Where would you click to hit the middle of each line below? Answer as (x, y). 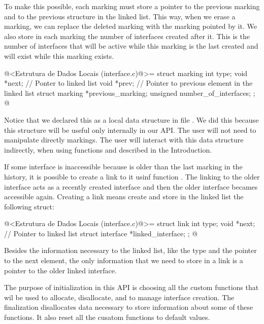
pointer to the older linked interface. (60, 270)
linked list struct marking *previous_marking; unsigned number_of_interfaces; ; (130, 93)
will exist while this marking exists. (59, 56)
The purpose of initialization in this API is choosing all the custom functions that (131, 287)
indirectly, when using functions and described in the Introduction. (108, 149)
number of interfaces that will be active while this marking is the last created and (131, 46)
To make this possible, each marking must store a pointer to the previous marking (132, 6)
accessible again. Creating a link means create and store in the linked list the (124, 196)
